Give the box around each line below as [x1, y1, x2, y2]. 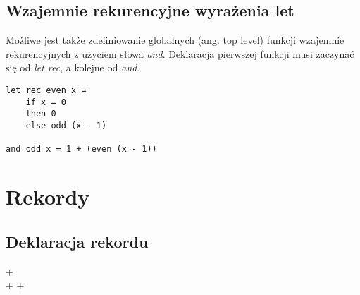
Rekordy [6, 182, 90, 211]
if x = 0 [25, 97, 66, 107]
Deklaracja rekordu [6, 230, 149, 252]
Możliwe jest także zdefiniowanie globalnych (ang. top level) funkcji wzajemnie [6, 32, 345, 47]
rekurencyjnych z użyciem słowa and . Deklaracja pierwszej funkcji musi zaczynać [6, 46, 354, 61]
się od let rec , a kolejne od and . [6, 60, 140, 75]
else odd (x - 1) [25, 120, 107, 131]
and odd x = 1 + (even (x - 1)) [6, 144, 157, 155]
